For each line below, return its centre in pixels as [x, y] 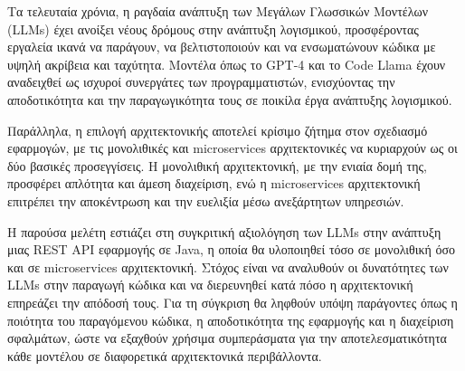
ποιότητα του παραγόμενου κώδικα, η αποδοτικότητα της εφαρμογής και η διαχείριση [231, 320]
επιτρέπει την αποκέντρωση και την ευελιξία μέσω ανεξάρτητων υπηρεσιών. [206, 200]
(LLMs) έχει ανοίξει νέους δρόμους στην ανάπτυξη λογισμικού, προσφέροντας [213, 29]
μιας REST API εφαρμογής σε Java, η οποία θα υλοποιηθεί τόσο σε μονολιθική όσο [232, 249]
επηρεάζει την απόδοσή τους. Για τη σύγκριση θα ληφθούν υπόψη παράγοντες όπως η [232, 302]
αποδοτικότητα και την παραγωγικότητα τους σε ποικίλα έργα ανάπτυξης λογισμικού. [230, 99]
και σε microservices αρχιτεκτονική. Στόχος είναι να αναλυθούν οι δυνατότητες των [228, 266]
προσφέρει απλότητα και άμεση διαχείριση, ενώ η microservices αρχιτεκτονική [214, 183]
